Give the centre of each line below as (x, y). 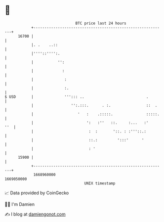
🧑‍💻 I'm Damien (20, 204)
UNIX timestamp (100, 183)
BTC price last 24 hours (101, 23)
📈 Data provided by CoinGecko (37, 193)
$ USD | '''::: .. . (77, 97)
